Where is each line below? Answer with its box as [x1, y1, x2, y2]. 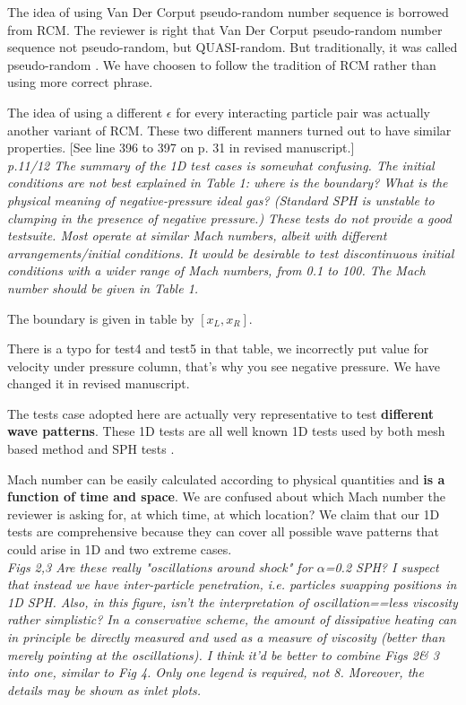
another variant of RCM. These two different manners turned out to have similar [7, 120, 452, 139]
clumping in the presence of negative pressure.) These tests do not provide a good [7, 208, 452, 227]
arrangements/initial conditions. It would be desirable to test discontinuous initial [7, 243, 454, 262]
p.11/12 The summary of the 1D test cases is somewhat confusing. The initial [7, 155, 435, 174]
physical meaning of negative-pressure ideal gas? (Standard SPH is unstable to [7, 190, 435, 209]
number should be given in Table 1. [7, 278, 199, 297]
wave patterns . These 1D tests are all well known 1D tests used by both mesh [7, 422, 445, 440]
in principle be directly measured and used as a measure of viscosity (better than [7, 628, 445, 646]
